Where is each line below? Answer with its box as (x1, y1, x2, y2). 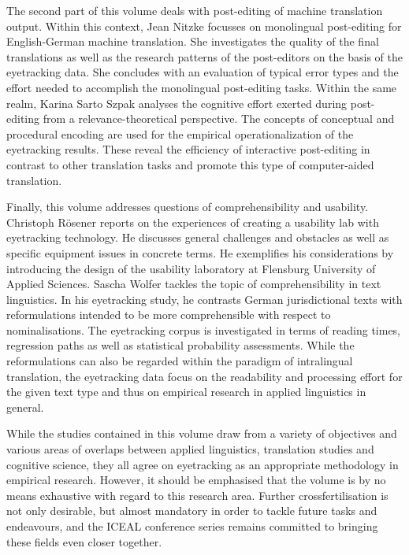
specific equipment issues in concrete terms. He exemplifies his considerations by (6, 244, 394, 261)
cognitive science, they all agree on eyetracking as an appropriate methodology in (6, 456, 399, 472)
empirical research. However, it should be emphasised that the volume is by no (6, 472, 386, 488)
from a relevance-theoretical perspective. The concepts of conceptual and (43, 110, 395, 127)
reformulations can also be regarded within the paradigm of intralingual (6, 353, 353, 369)
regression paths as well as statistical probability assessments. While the (6, 337, 355, 353)
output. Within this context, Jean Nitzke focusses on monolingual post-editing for (6, 17, 402, 34)
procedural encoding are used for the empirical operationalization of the (6, 125, 354, 142)
